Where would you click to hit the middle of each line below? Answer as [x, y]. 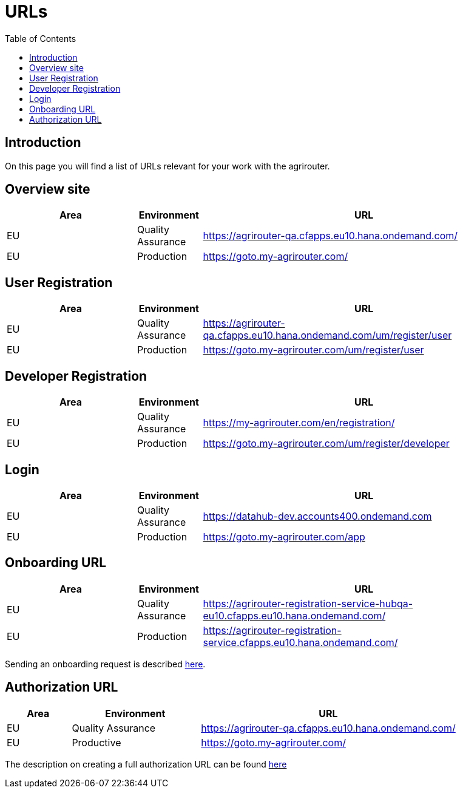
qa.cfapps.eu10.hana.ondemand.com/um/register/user [327, 335]
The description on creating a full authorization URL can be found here [146, 764]
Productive [96, 742]
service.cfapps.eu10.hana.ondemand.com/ [300, 642]
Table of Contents [41, 38]
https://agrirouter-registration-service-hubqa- [308, 603]
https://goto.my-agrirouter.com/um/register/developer [326, 444]
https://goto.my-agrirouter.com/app [284, 536]
